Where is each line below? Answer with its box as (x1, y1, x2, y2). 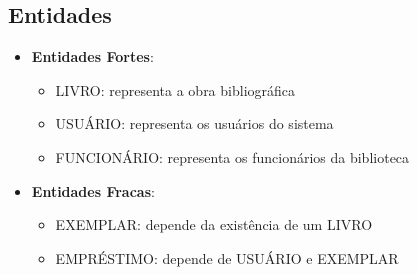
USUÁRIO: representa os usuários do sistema (55, 113, 334, 134)
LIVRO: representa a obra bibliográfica (55, 79, 296, 100)
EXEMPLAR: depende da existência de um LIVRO (55, 214, 373, 235)
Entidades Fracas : (31, 180, 155, 201)
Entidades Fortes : (31, 46, 154, 67)
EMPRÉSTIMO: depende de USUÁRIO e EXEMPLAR (55, 247, 399, 268)
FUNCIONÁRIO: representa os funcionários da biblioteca (55, 146, 410, 167)
